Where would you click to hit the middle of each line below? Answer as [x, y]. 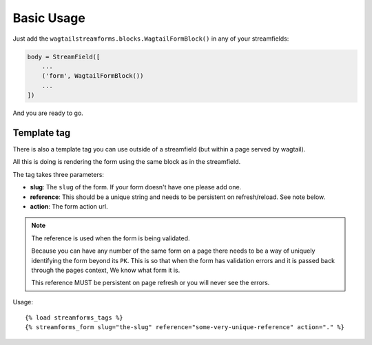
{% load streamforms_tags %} [74, 318]
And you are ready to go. [48, 113]
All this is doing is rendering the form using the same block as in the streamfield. [127, 162]
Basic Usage [49, 18]
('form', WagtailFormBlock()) [93, 76]
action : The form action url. [69, 206]
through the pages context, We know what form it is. [106, 270]
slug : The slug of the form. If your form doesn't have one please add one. [136, 187]
